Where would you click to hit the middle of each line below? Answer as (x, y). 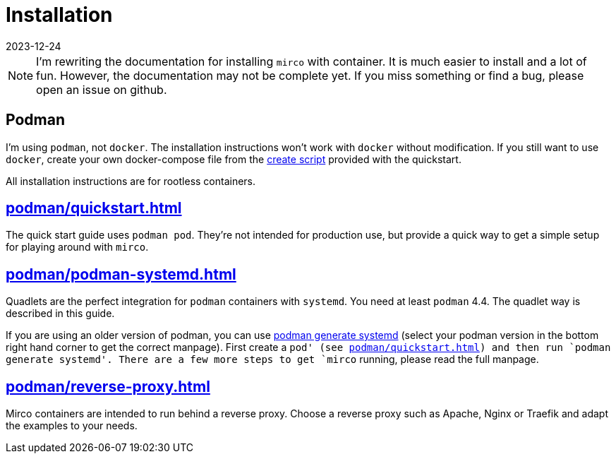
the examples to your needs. (72, 426)
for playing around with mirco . (77, 247)
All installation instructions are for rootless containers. (131, 181)
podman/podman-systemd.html (121, 274)
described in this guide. (60, 314)
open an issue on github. (102, 89)
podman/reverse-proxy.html (108, 386)
